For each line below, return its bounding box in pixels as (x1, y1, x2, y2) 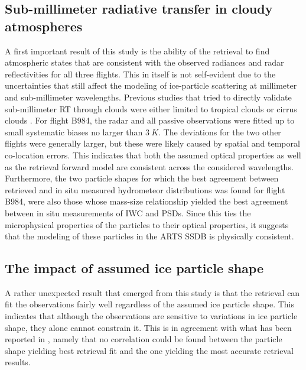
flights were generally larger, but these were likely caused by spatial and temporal (5, 137, 300, 150)
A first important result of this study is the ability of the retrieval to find (5, 44, 270, 57)
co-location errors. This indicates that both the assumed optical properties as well (5, 148, 301, 161)
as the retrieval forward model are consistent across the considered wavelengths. (5, 160, 294, 173)
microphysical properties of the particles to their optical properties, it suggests (5, 218, 289, 231)
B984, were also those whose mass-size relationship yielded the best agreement (5, 195, 288, 207)
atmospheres (5, 17, 83, 35)
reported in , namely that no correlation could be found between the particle (5, 333, 282, 345)
